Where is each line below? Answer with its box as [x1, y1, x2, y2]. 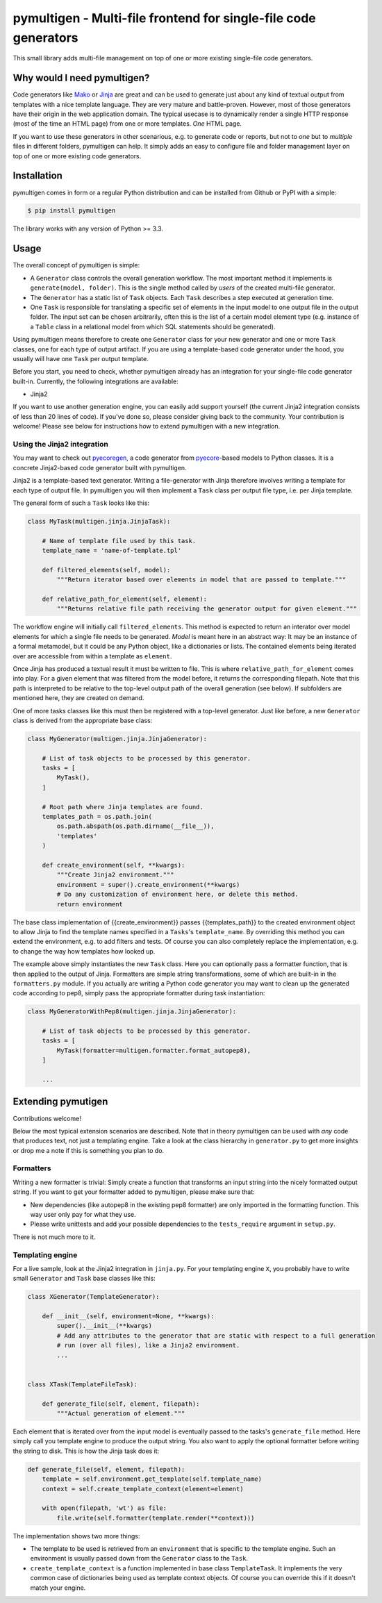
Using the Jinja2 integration [13, 440, 109, 449]
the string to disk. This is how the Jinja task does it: [13, 1447, 160, 1455]
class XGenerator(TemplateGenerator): [27, 1293, 160, 1301]
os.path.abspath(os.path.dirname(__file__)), [56, 822, 215, 830]
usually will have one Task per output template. [13, 354, 149, 363]
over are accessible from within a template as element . [13, 651, 172, 660]
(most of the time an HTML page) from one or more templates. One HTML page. [13, 119, 242, 128]
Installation [13, 170, 63, 182]
